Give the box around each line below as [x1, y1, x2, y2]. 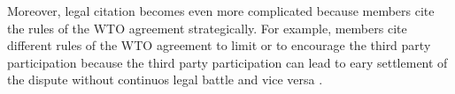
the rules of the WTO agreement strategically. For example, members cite [7, 18, 407, 37]
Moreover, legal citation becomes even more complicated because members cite [7, 2, 435, 19]
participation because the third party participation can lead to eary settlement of [7, 53, 448, 71]
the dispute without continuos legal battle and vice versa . [7, 70, 323, 89]
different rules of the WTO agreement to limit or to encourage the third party [7, 36, 431, 54]
